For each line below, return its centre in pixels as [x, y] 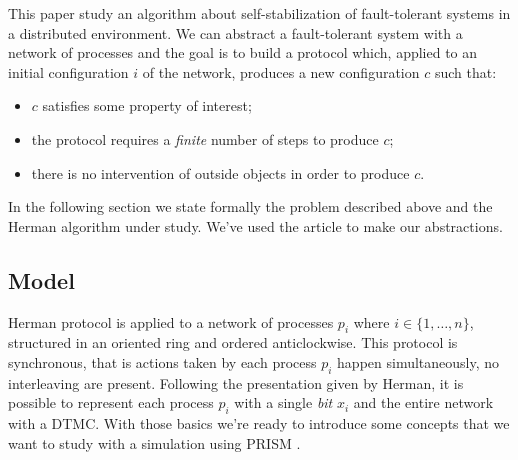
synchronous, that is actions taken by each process [162, 361]
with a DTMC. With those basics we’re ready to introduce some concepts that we [259, 423]
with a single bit [283, 402]
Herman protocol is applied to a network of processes [171, 321]
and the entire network [423, 402]
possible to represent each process [111, 402]
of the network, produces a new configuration [281, 71]
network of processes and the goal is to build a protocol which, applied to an [243, 52]
